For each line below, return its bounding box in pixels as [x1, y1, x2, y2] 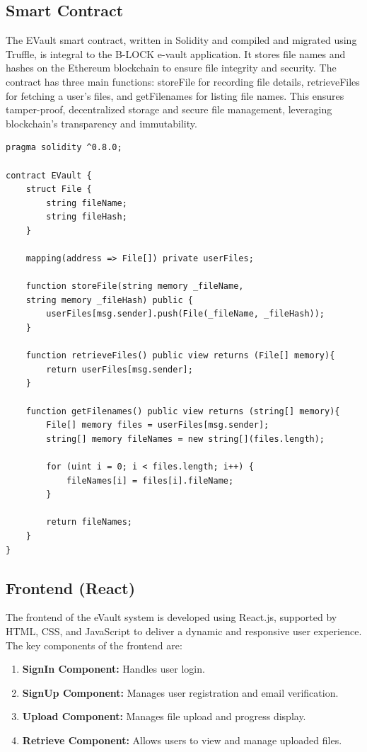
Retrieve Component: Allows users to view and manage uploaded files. [22, 732, 342, 747]
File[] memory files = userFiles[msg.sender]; [46, 420, 269, 431]
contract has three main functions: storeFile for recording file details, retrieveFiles [6, 74, 360, 89]
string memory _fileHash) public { [25, 295, 193, 305]
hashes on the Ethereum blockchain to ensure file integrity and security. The [6, 60, 337, 75]
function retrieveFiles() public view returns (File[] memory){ [25, 351, 335, 361]
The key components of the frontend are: [6, 637, 182, 652]
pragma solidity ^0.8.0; [6, 142, 122, 153]
